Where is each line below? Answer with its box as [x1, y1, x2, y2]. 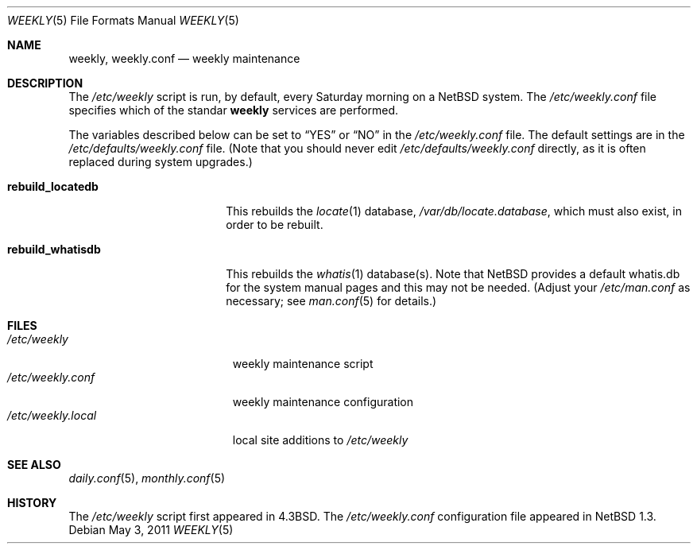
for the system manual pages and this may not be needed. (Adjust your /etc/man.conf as [226, 281, 691, 294]
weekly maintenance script [232, 357, 374, 370]
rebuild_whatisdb [7, 242, 101, 256]
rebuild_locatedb [7, 180, 99, 193]
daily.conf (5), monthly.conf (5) [68, 471, 226, 485]
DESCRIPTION [7, 76, 83, 90]
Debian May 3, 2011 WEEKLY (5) [68, 523, 234, 536]
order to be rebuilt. [226, 218, 323, 231]
